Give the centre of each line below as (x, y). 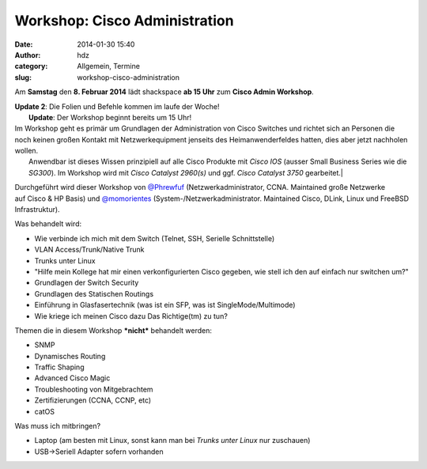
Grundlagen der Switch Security (87, 283)
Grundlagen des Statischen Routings (94, 293)
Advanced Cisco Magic (72, 378)
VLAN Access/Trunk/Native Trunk (89, 250)
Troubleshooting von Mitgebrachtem (94, 389)
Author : (28, 55)
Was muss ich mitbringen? (58, 426)
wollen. (26, 151)
